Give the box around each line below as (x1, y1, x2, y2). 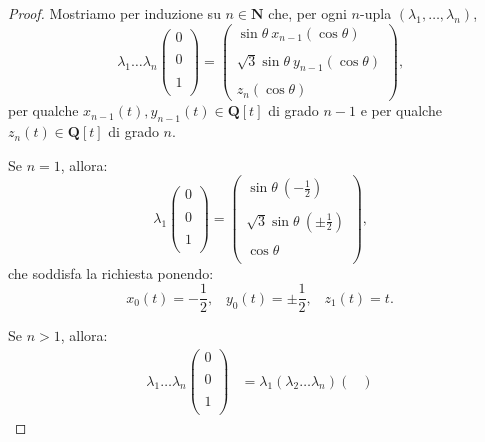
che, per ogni (268, 3, 347, 23)
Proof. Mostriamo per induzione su (8, 3, 221, 23)
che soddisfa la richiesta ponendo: (8, 262, 214, 283)
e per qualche (360, 100, 442, 121)
